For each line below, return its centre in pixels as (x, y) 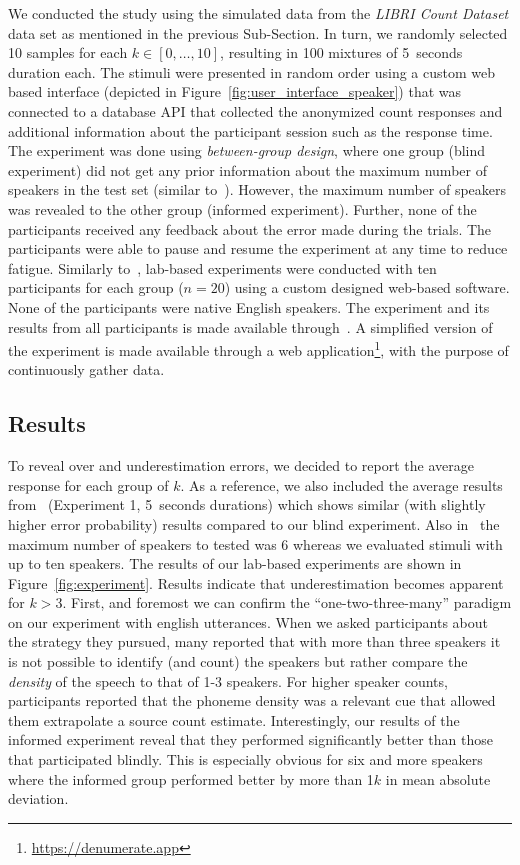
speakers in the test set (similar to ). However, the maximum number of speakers (257, 189)
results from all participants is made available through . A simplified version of (250, 326)
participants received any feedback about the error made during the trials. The (250, 228)
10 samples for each (68, 52)
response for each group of (88, 484)
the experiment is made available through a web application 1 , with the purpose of (258, 348)
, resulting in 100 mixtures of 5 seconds (341, 52)
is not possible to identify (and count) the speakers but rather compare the (238, 661)
